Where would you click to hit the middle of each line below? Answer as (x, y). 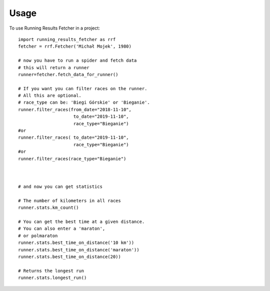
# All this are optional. (50, 96)
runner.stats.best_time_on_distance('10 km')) (76, 243)
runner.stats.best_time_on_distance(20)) (69, 257)
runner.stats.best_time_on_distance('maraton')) (79, 250)
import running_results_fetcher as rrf (67, 39)
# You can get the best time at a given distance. (81, 222)
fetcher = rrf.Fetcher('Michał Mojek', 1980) (75, 47)
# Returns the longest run (51, 271)
